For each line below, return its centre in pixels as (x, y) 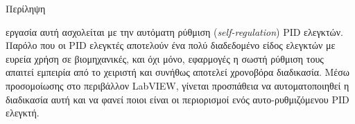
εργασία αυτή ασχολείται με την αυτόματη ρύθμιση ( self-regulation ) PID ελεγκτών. (174, 31)
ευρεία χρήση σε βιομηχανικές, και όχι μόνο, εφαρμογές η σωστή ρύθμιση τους (165, 58)
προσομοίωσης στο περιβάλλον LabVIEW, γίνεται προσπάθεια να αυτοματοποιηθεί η (177, 85)
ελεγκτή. (23, 113)
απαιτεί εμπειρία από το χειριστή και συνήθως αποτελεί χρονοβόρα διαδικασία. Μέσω (178, 72)
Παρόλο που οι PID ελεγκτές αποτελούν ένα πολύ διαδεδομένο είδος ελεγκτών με (171, 45)
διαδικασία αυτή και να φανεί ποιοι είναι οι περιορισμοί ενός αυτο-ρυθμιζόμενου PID (177, 99)
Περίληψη (26, 8)
